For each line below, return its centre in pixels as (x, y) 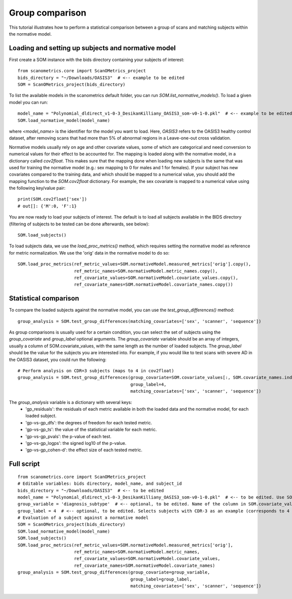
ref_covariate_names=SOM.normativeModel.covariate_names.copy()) (154, 285)
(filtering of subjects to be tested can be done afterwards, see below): (79, 224)
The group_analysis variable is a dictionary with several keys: (71, 402)
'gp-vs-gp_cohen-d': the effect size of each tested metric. (84, 450)
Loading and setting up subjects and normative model (92, 48)
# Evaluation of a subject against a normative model (83, 518)
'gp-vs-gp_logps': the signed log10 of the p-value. (76, 443)
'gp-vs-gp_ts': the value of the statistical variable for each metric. (91, 430)
